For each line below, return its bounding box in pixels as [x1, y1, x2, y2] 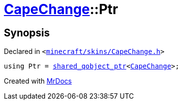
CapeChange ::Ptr [4, 1, 119, 17]
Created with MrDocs [4, 77, 72, 86]
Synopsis [4, 26, 50, 39]
